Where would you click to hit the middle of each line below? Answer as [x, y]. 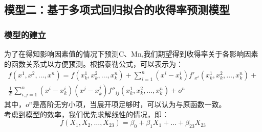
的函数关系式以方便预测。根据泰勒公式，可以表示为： [94, 63]
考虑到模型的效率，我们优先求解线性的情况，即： [86, 114]
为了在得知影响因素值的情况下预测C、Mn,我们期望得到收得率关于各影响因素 [131, 54]
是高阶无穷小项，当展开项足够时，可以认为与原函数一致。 [129, 104]
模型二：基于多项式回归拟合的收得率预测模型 [117, 9]
